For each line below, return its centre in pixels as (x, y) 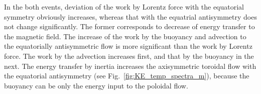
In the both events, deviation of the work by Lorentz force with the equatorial (124, 7)
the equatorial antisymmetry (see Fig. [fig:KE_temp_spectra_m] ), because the (127, 76)
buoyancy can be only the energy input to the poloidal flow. (96, 85)
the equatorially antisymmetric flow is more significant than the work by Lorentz (128, 46)
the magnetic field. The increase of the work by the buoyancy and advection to (125, 36)
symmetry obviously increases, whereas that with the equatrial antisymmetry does (130, 16)
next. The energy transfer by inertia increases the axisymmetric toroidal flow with (130, 66)
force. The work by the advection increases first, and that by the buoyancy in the (129, 56)
